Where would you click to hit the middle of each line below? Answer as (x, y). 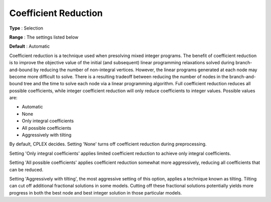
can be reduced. (26, 169)
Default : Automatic (30, 46)
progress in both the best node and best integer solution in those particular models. (96, 192)
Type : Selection (26, 28)
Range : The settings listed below (44, 37)
